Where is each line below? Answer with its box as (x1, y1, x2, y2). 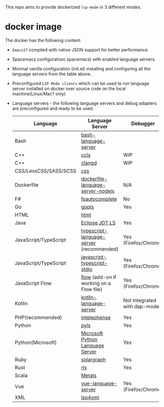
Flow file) (81, 286, 102, 293)
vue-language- (81, 380, 118, 386)
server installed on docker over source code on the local (12, 86, 126, 91)
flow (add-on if (81, 274, 116, 280)
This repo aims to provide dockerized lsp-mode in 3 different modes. (5, 4, 142, 10)
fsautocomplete (81, 195, 117, 202)
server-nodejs (81, 188, 115, 194)
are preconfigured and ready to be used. (12, 105, 94, 111)
